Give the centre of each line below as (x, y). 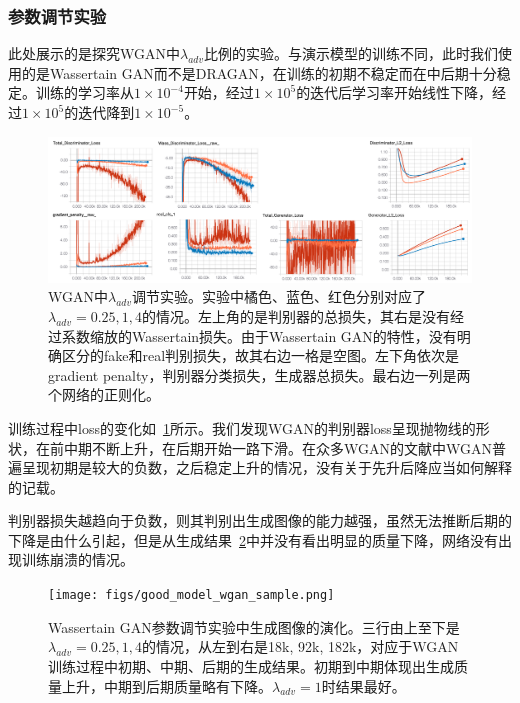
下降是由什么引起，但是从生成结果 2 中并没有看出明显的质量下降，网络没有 (253, 539)
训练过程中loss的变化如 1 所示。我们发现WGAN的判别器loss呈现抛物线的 (242, 427)
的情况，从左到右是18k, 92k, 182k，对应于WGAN (300, 646)
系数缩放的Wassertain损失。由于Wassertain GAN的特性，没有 (259, 335)
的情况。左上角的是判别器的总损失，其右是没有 (296, 315)
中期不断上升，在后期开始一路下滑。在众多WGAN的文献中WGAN (277, 447)
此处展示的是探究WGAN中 (94, 53)
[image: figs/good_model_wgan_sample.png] (191, 595)
